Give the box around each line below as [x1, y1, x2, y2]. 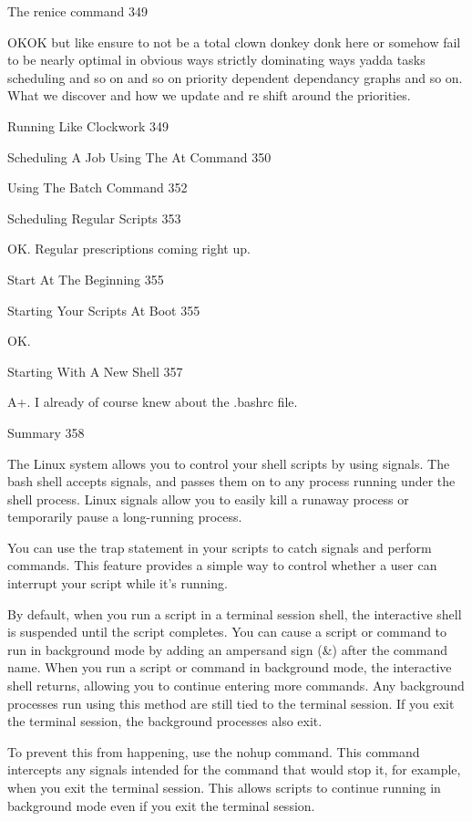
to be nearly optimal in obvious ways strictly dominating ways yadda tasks [7, 50, 426, 69]
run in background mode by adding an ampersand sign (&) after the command [7, 639, 447, 659]
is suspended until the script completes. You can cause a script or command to [7, 622, 447, 641]
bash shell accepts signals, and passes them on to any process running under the [7, 472, 456, 491]
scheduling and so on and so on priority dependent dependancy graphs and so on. [7, 68, 463, 87]
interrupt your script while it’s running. [7, 574, 228, 593]
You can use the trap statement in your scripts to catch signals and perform [7, 537, 432, 556]
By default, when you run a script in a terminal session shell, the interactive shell [7, 604, 462, 623]
